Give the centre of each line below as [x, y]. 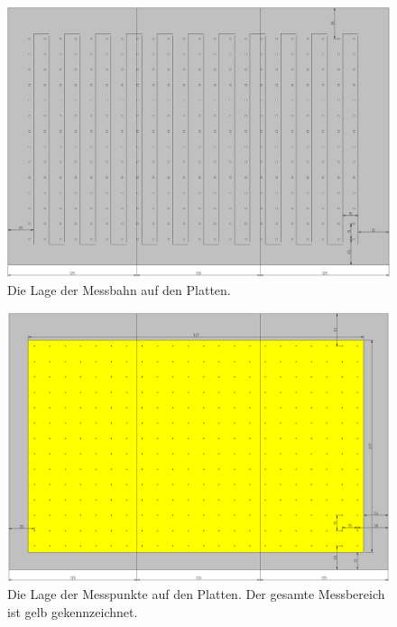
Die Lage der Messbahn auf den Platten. [119, 289]
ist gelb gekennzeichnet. [73, 611]
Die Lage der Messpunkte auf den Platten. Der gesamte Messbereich [196, 594]
